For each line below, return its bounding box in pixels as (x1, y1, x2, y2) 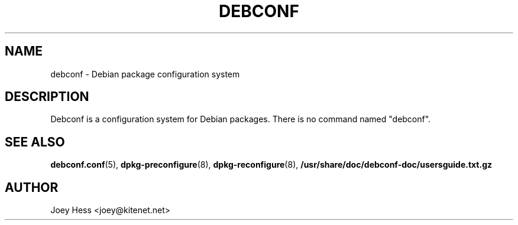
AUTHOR (5, 180, 59, 195)
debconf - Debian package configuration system (50, 69, 240, 79)
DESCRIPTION (5, 89, 89, 105)
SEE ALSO (5, 134, 65, 149)
